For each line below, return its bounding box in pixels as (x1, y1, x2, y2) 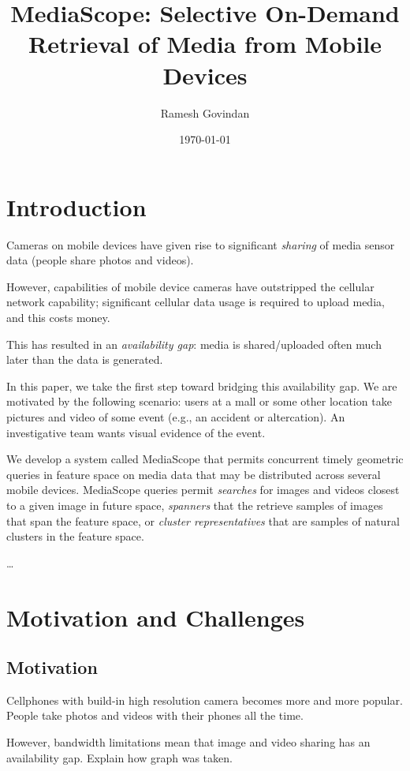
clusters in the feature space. (6, 528, 144, 545)
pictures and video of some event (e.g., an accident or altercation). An (6, 408, 345, 425)
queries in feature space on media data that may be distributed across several (6, 466, 381, 482)
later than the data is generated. (6, 351, 163, 368)
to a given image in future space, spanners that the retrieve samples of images (6, 496, 383, 513)
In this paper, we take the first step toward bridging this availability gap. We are (6, 377, 397, 394)
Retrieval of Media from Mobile (28, 28, 382, 60)
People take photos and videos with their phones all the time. (6, 707, 304, 724)
